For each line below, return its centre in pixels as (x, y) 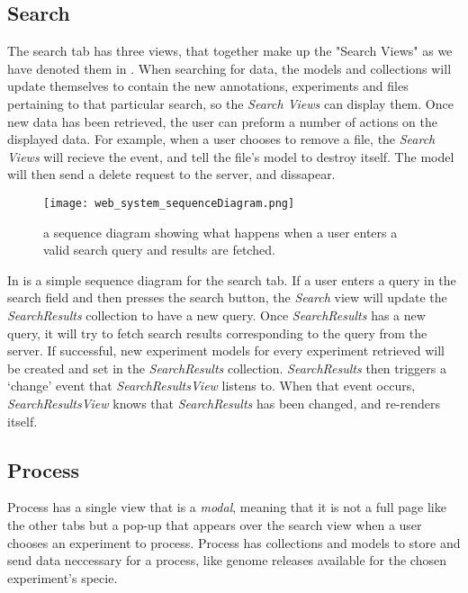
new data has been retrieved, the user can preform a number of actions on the (223, 121)
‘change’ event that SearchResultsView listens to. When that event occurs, (211, 386)
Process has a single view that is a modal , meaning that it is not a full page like (227, 507)
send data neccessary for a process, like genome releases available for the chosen (227, 560)
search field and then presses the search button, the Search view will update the (227, 297)
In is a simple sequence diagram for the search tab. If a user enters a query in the (232, 279)
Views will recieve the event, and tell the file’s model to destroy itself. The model (231, 156)
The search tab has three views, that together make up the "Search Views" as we (230, 51)
